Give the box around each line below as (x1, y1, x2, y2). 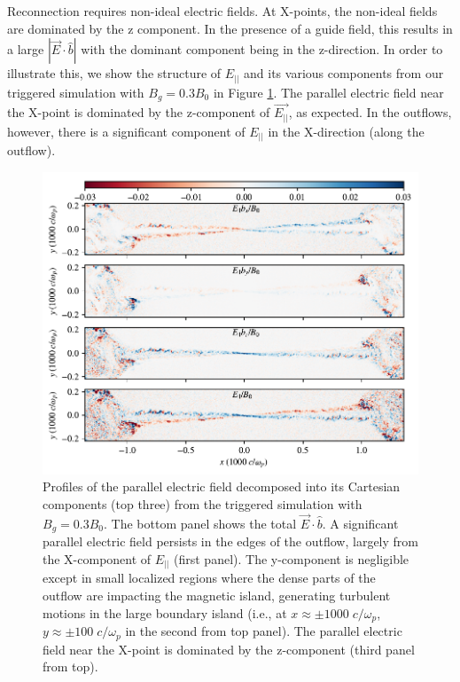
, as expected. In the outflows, (288, 103, 452, 122)
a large (7, 40, 44, 59)
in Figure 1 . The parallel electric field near (213, 82, 444, 101)
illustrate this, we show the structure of (7, 64, 222, 82)
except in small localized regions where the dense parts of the (43, 568, 376, 587)
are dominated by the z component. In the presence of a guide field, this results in (7, 19, 453, 37)
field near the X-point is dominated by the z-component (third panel (43, 639, 415, 658)
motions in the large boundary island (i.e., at (43, 603, 287, 622)
